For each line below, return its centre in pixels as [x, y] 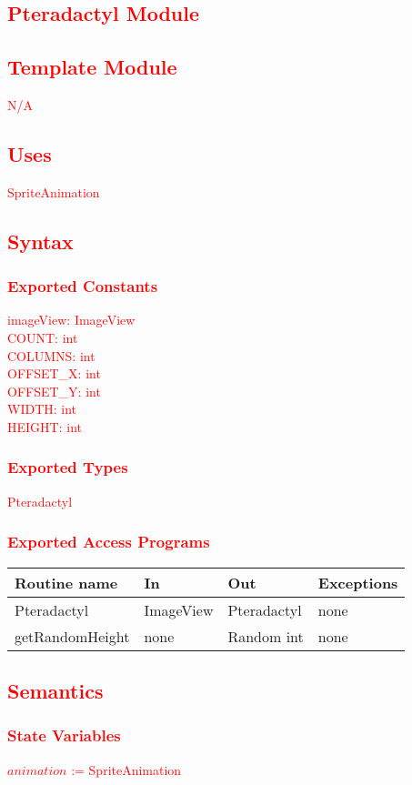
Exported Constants [83, 286]
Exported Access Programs [109, 542]
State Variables [64, 735]
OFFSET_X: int [54, 373]
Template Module [92, 67]
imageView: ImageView [71, 320]
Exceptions [358, 582]
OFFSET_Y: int [54, 391]
